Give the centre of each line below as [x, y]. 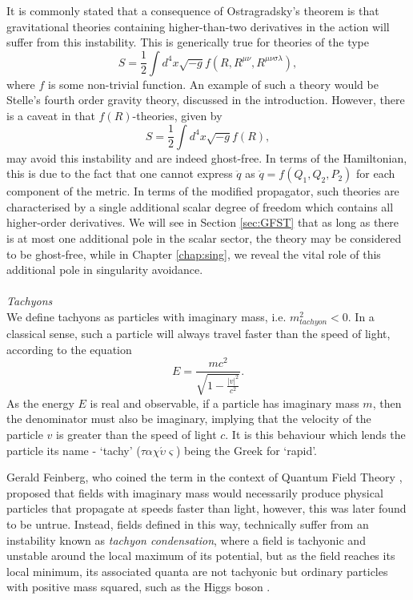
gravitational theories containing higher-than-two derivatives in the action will [198, 26]
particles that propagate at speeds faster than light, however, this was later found [206, 508]
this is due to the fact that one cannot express [120, 173]
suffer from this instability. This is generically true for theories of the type [188, 42]
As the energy [40, 403]
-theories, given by [177, 115]
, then [387, 403]
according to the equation [69, 349]
